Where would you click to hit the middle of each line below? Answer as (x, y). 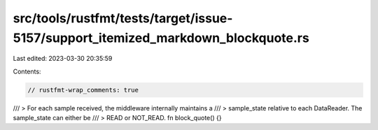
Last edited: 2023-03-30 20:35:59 (63, 59)
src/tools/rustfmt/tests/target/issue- (123, 18)
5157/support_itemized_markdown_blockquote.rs (161, 38)
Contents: (27, 71)
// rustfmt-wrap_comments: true (83, 90)
